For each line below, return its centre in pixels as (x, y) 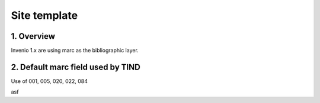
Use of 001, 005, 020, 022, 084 (49, 81)
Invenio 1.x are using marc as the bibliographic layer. (75, 51)
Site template (44, 15)
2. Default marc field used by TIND (76, 67)
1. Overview (33, 36)
